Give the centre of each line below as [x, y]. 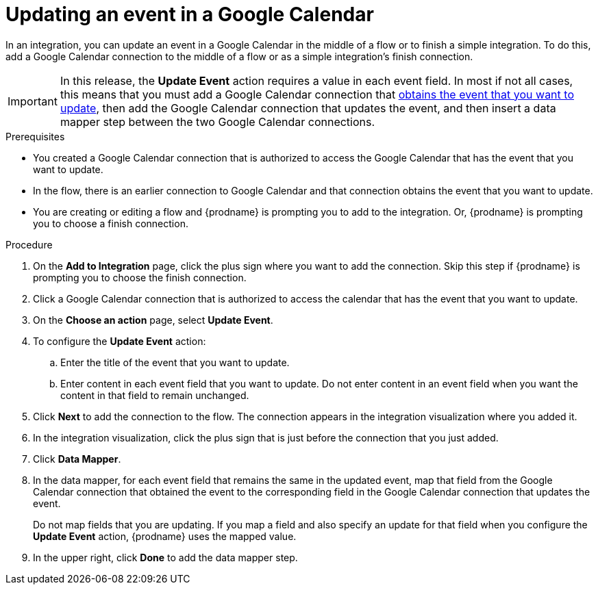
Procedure [29, 244]
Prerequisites [35, 136]
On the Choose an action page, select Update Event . [153, 320]
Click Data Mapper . [77, 459]
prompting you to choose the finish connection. [140, 277]
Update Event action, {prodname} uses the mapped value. [165, 536]
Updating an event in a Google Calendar [190, 14]
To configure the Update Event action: [120, 341]
